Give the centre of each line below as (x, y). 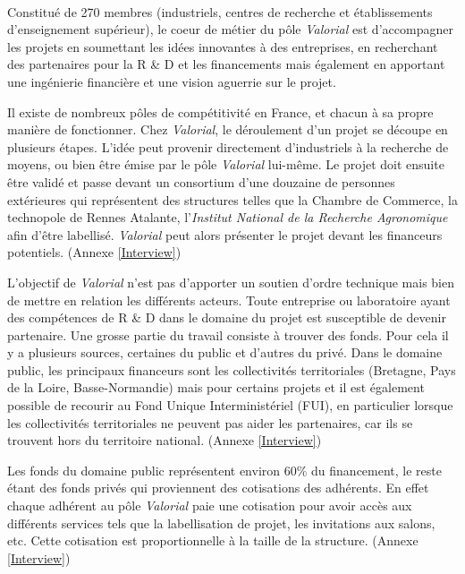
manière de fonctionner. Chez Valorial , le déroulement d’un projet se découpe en (228, 129)
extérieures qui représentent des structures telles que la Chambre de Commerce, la (232, 199)
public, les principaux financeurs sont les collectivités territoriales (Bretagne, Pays (232, 369)
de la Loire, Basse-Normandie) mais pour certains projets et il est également (216, 387)
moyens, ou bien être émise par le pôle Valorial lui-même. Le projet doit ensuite (226, 164)
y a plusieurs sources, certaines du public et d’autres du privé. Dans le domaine (225, 352)
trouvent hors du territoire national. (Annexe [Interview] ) (165, 440)
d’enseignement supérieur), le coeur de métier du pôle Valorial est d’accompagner (230, 29)
